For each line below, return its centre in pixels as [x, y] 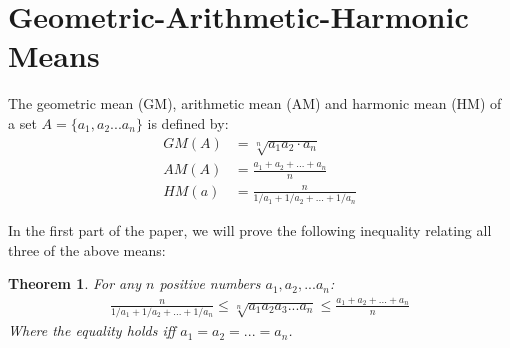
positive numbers [210, 283]
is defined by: [188, 122]
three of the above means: [87, 249]
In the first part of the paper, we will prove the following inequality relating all [250, 230]
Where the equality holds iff [92, 330]
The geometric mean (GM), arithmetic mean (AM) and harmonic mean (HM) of [255, 103]
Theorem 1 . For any [74, 283]
